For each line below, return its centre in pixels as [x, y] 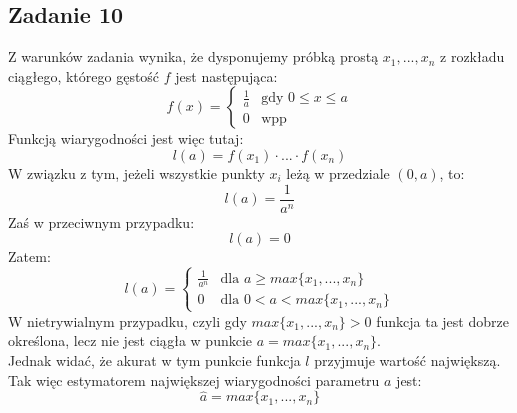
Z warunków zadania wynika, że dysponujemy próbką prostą [193, 56]
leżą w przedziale [338, 172]
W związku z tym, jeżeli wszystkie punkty [136, 172]
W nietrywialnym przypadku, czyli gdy [127, 320]
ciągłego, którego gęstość [84, 75]
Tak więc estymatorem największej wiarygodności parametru [194, 379]
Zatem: [29, 256]
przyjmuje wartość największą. [407, 359]
